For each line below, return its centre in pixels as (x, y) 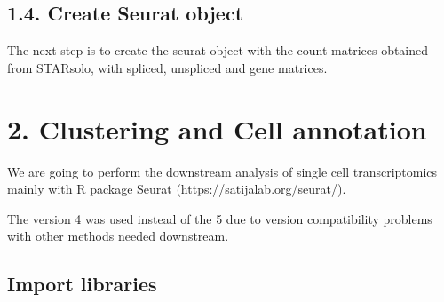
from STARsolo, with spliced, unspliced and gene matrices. (167, 67)
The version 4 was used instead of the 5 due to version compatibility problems (220, 218)
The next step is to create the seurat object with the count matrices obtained (218, 50)
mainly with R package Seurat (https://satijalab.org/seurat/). (177, 189)
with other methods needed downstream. (118, 236)
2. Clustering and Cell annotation (217, 128)
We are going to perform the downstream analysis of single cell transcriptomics (222, 171)
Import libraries (82, 284)
